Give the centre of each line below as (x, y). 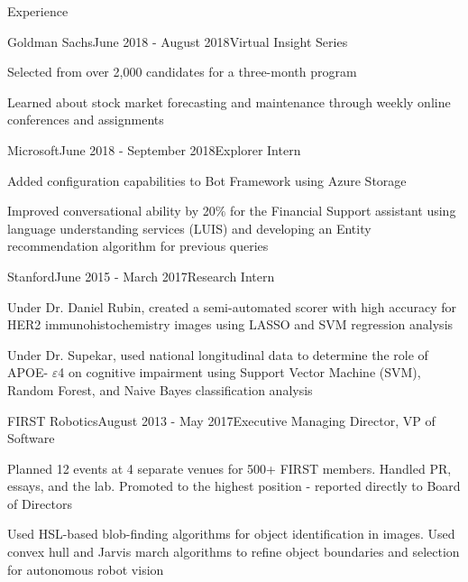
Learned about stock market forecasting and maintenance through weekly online (229, 102)
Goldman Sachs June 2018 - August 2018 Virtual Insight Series (178, 41)
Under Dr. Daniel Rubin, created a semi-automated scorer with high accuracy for (232, 306)
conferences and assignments (86, 120)
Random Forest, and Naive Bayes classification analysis (160, 389)
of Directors (40, 503)
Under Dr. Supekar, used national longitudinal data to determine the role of (218, 354)
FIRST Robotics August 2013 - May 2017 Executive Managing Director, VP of (221, 420)
